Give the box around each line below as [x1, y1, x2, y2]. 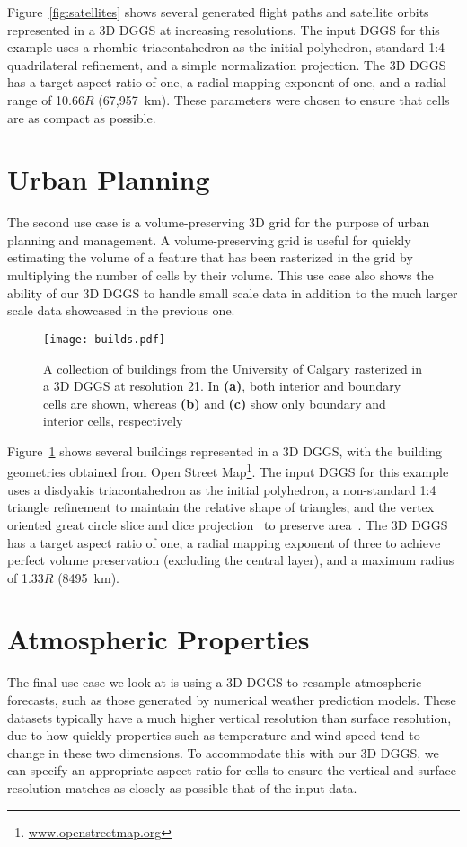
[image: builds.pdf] [43, 332, 166, 346]
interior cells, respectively [43, 411, 183, 430]
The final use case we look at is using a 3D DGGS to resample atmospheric [7, 673, 422, 692]
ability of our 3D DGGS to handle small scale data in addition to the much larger [7, 283, 458, 302]
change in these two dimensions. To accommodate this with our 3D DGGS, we [7, 743, 439, 762]
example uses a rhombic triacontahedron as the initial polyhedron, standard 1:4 [7, 38, 445, 57]
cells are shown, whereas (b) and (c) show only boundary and [43, 393, 386, 412]
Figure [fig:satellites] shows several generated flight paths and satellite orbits [7, 3, 429, 21]
